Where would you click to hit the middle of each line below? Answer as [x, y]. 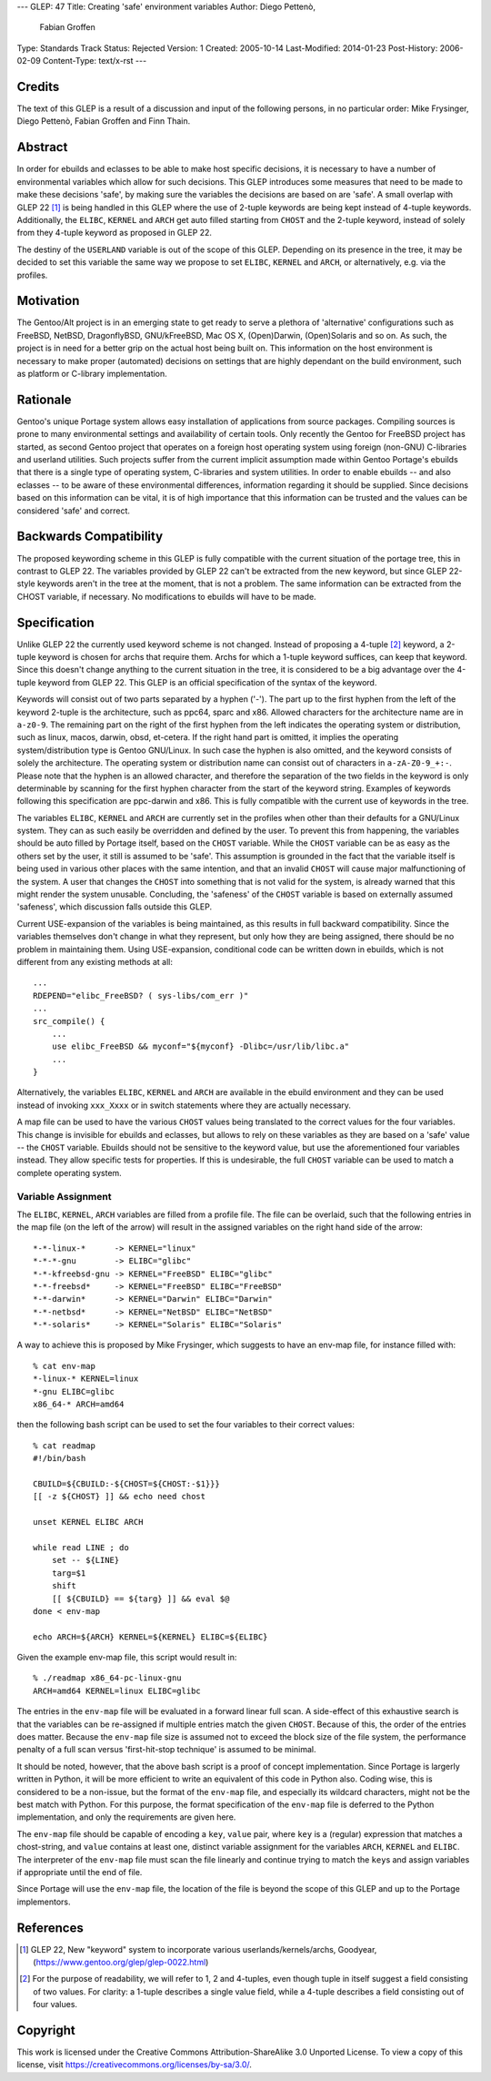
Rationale [44, 399]
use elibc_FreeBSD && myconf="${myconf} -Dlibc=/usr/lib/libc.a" [200, 1046]
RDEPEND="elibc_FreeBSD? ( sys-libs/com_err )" [141, 995]
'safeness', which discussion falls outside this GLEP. [115, 907]
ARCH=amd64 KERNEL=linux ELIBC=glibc [117, 1690]
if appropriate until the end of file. [80, 1872]
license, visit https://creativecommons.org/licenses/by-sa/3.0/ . [134, 2065]
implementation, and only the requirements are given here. [126, 1817]
